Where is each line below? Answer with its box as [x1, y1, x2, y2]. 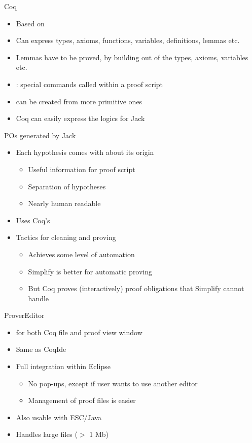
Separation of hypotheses [28, 181, 106, 191]
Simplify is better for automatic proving [28, 266, 153, 276]
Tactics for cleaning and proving [16, 232, 116, 243]
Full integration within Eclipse [16, 361, 111, 372]
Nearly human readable [28, 198, 101, 209]
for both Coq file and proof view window [16, 327, 142, 337]
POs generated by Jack [4, 130, 76, 140]
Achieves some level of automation [28, 249, 135, 259]
